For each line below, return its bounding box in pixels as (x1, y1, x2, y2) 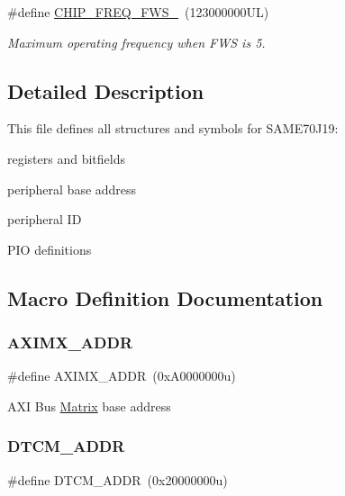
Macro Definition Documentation (7, 284, 323, 311)
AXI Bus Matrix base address (7, 396, 171, 415)
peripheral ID (7, 210, 82, 229)
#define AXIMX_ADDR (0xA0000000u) (7, 366, 236, 385)
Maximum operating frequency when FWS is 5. (7, 32, 266, 51)
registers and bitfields (7, 149, 125, 167)
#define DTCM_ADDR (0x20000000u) (7, 470, 228, 489)
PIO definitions (7, 239, 92, 258)
